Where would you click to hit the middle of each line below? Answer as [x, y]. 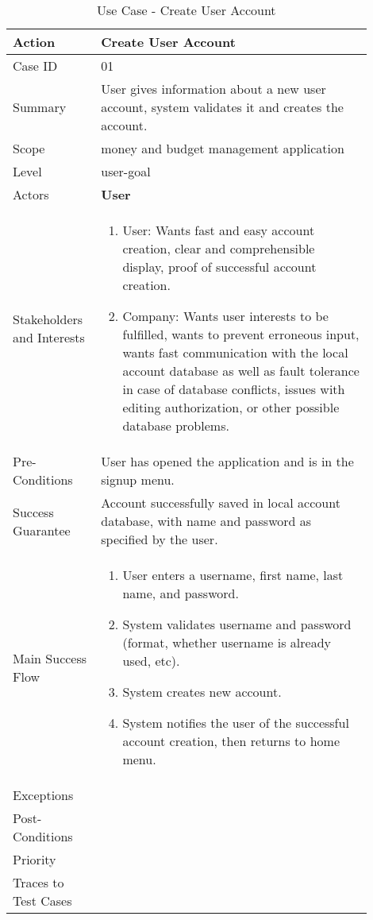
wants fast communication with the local [235, 352]
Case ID [35, 66]
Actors [31, 194]
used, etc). [151, 661]
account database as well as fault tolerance [241, 371]
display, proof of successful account [219, 267]
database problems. [176, 425]
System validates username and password [237, 624]
